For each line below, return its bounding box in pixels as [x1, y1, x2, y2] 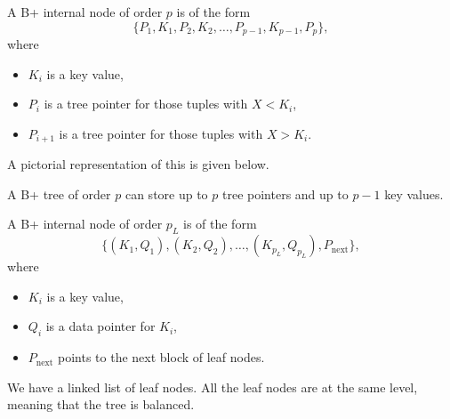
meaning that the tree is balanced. [7, 395, 195, 414]
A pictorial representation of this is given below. [7, 155, 269, 173]
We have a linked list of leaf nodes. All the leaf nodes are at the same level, [7, 377, 418, 396]
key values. [384, 184, 444, 203]
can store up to [125, 184, 208, 203]
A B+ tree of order [7, 184, 111, 203]
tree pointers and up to [222, 184, 349, 203]
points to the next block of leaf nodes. [58, 348, 265, 367]
